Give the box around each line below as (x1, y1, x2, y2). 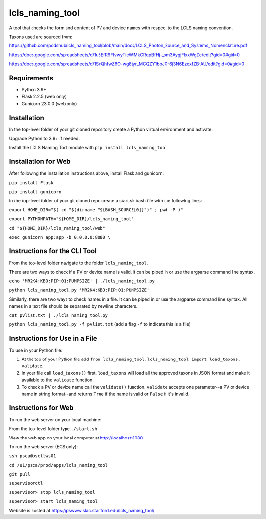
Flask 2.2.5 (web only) (21, 94, 66, 100)
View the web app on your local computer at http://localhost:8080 (9, 435, 143, 440)
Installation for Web (9, 158, 71, 166)
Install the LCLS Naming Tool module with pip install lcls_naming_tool (9, 145, 167, 151)
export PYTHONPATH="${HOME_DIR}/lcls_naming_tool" (9, 216, 134, 222)
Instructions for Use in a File (9, 334, 97, 343)
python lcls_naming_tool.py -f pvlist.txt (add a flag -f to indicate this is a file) (9, 321, 191, 327)
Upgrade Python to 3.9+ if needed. (9, 136, 80, 142)
